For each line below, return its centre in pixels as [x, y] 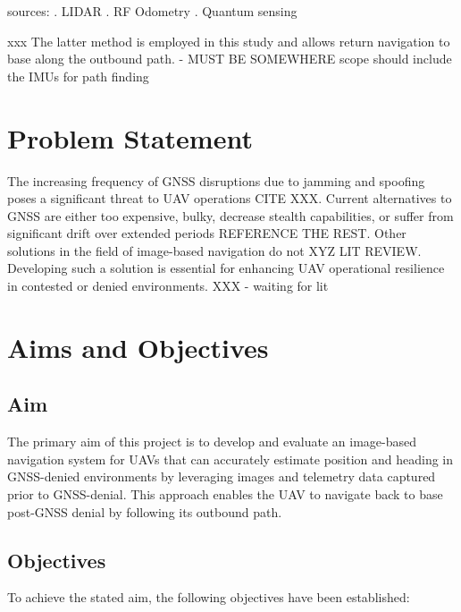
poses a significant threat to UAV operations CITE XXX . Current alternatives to [230, 198]
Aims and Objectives [138, 347]
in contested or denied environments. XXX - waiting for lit [168, 286]
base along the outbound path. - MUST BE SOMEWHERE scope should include [230, 59]
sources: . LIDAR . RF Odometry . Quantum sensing [152, 11]
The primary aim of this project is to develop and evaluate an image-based [212, 442]
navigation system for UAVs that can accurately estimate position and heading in [230, 459]
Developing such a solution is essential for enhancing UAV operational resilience [226, 268]
